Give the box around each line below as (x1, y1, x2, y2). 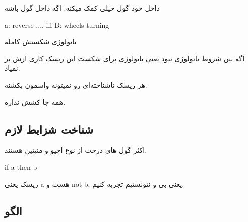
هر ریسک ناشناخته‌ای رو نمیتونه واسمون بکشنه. (5, 79, 147, 90)
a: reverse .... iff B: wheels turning (5, 19, 109, 30)
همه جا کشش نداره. (5, 96, 66, 107)
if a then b (5, 161, 37, 172)
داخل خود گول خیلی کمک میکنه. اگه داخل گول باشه (5, 3, 160, 13)
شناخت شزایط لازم (5, 121, 93, 137)
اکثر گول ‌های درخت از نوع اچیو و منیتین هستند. (5, 145, 147, 155)
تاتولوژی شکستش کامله (5, 36, 77, 47)
